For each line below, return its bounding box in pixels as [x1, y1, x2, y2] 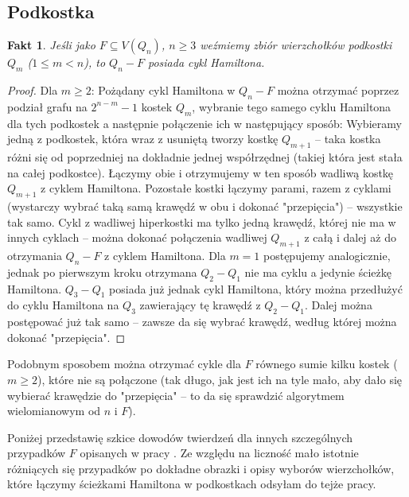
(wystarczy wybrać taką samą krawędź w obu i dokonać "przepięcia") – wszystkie [7, 197, 403, 214]
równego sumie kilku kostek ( [255, 355, 398, 372]
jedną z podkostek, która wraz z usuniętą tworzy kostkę [7, 130, 279, 147]
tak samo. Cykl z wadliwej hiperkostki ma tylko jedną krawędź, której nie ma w [7, 213, 396, 230]
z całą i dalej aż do [304, 229, 396, 246]
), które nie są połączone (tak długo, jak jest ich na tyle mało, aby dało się [37, 371, 403, 387]
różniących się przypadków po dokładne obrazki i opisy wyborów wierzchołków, [7, 460, 395, 476]
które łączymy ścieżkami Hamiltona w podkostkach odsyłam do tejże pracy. [7, 476, 376, 492]
